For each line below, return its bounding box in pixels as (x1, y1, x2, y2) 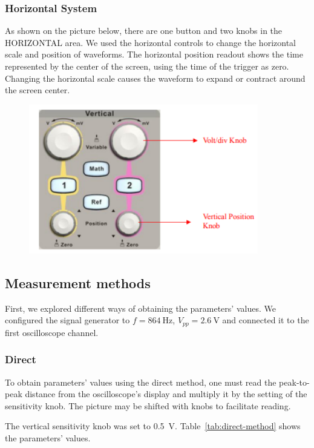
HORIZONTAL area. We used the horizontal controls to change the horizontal (5, 36, 296, 48)
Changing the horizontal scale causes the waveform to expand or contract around (5, 71, 306, 84)
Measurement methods (5, 273, 151, 292)
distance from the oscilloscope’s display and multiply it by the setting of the (25, 387, 307, 400)
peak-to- (279, 375, 310, 388)
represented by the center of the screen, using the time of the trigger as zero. (5, 60, 289, 72)
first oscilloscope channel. (5, 326, 99, 338)
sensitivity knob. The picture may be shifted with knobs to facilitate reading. (5, 399, 291, 412)
